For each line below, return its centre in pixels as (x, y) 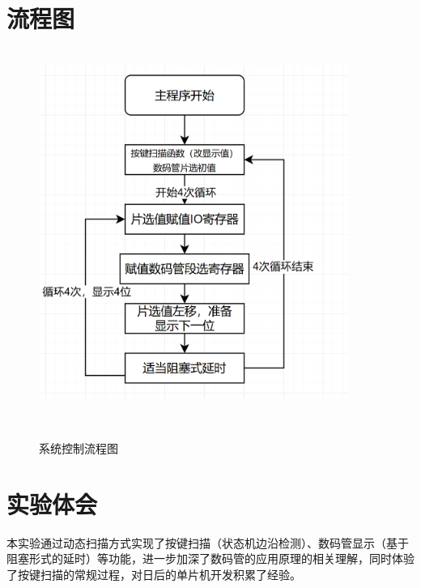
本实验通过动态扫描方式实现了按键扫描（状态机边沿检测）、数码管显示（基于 (208, 542)
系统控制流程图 (79, 447)
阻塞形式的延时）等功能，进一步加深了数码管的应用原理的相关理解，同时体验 (210, 558)
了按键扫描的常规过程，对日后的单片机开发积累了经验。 (154, 574)
